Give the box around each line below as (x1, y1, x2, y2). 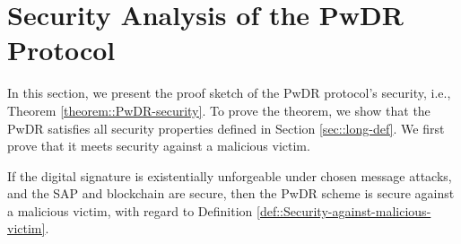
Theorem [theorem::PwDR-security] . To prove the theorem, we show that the (7, 100, 431, 119)
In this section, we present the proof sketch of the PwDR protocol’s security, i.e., (7, 83, 451, 102)
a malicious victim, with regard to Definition (7, 201, 253, 220)
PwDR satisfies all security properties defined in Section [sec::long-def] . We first (7, 118, 445, 137)
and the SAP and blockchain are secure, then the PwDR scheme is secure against (7, 184, 455, 203)
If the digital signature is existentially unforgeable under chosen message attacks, (7, 166, 452, 185)
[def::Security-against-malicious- (257, 201, 431, 220)
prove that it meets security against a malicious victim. (7, 136, 310, 155)
